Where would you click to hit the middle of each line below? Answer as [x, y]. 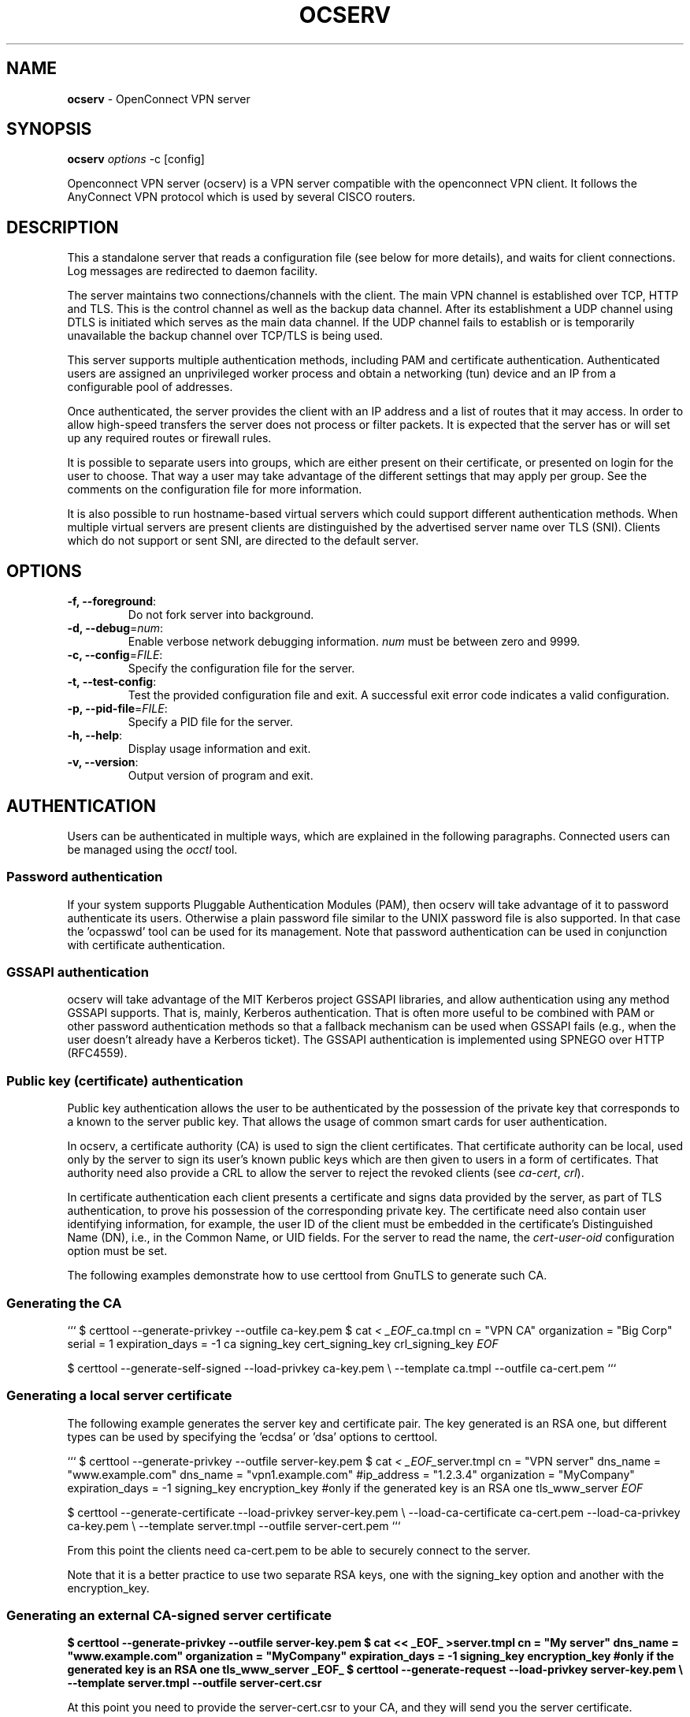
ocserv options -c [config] [136, 159]
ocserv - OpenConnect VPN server [159, 99]
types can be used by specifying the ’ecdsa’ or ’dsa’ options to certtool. [252, 1436]
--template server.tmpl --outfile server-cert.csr [195, 1683]
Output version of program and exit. [221, 776]
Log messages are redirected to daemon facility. [193, 271]
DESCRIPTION [63, 227]
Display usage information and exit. [219, 749]
